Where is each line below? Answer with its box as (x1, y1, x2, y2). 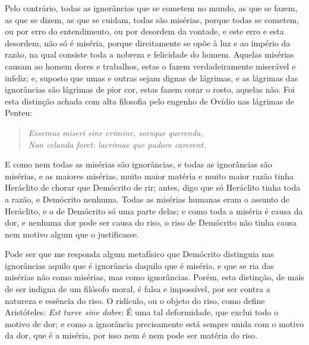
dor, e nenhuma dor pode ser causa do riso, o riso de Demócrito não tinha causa (5, 216, 297, 229)
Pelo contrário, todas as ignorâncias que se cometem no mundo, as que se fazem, (5, 2, 298, 14)
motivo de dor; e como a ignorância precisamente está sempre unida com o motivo (5, 317, 304, 330)
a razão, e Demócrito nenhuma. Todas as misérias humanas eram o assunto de (5, 192, 289, 205)
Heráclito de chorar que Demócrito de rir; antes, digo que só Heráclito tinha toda (5, 181, 301, 194)
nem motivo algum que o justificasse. (5, 227, 139, 240)
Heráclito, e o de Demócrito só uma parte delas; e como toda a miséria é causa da (5, 204, 303, 217)
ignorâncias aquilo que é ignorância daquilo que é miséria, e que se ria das (5, 259, 274, 271)
